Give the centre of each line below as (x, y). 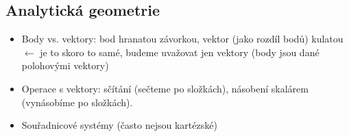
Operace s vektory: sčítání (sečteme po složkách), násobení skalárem (165, 88)
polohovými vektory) (65, 65)
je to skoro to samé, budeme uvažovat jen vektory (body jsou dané (180, 52)
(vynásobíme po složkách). (77, 102)
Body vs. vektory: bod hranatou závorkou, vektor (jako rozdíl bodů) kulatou (182, 39)
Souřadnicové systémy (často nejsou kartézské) (119, 125)
